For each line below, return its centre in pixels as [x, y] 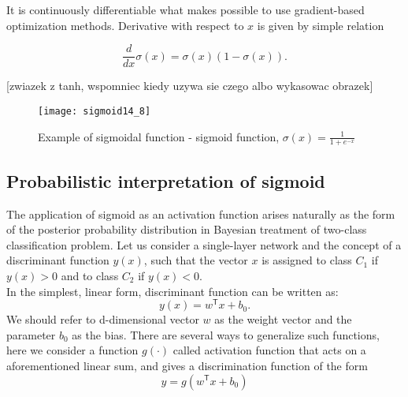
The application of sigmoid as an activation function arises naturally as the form [201, 213]
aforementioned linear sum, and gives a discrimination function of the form [187, 365]
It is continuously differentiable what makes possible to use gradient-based [185, 9]
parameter [31, 334]
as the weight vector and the [283, 319]
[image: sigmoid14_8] [95, 111]
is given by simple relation [321, 25]
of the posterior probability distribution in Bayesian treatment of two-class [187, 229]
